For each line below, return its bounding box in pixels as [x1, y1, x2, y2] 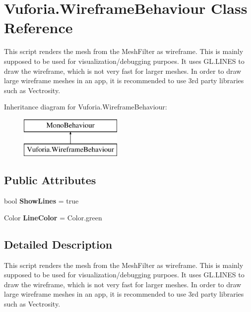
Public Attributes [4, 172, 96, 188]
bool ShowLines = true [4, 196, 79, 206]
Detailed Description [4, 236, 113, 252]
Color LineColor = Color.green [4, 212, 102, 222]
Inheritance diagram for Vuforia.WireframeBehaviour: [4, 102, 167, 112]
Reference [4, 17, 73, 38]
